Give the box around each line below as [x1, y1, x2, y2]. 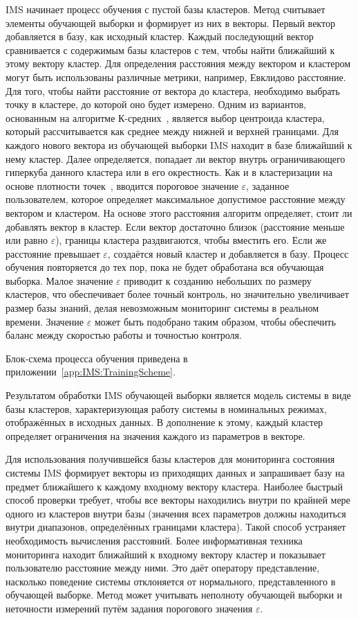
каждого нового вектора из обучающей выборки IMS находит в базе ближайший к [6, 137, 352, 152]
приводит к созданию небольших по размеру [124, 273, 312, 287]
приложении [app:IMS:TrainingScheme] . [6, 364, 176, 379]
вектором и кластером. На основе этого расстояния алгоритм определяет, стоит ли [6, 205, 352, 220]
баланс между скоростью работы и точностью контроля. [6, 328, 242, 342]
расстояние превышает [6, 246, 100, 260]
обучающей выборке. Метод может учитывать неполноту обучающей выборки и [6, 587, 343, 602]
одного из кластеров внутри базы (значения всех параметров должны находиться [6, 506, 346, 520]
